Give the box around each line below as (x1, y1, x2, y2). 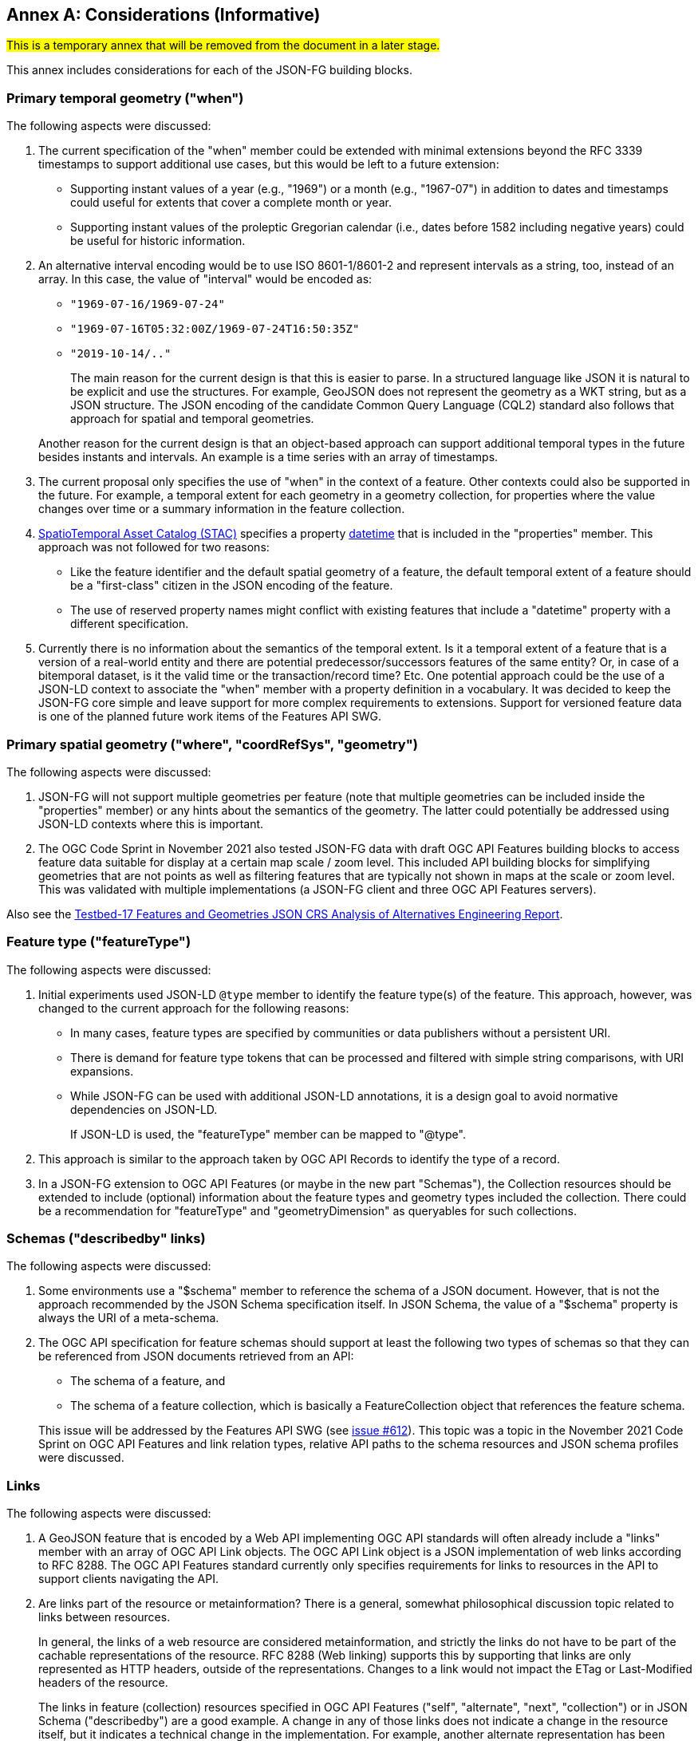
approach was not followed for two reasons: (38, 540, 270, 555)
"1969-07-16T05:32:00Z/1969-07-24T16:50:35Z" (70, 322, 360, 336)
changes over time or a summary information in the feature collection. (38, 502, 405, 516)
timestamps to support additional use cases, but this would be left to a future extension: (38, 157, 499, 172)
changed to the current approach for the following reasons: (38, 1001, 349, 1015)
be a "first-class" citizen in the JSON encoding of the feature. (70, 578, 393, 593)
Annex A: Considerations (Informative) (6, 5, 321, 25)
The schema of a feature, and (70, 1374, 226, 1388)
